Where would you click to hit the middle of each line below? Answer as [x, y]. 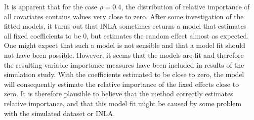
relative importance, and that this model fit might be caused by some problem [123, 103]
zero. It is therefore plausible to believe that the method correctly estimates [119, 94]
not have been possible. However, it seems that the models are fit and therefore [124, 55]
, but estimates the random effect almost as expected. [168, 35]
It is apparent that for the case [51, 6]
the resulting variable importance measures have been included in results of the [124, 64]
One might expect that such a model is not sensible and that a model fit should [125, 45]
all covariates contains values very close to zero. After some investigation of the [124, 16]
